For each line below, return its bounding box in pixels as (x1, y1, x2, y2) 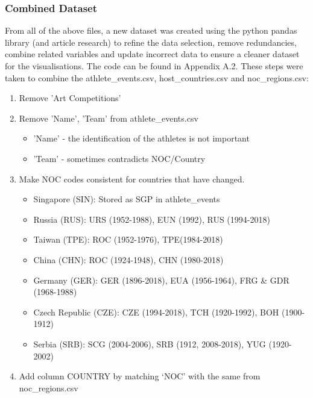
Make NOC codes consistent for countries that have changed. (19, 172, 245, 185)
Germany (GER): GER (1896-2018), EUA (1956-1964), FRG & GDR (33, 273, 289, 286)
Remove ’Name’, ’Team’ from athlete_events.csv (19, 111, 198, 124)
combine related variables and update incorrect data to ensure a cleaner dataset (5, 48, 300, 60)
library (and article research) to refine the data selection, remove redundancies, (5, 36, 297, 48)
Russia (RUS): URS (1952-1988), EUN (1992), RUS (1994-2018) (33, 213, 270, 225)
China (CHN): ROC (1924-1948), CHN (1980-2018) (33, 253, 224, 266)
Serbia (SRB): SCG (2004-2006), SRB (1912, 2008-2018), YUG (33, 337, 266, 350)
